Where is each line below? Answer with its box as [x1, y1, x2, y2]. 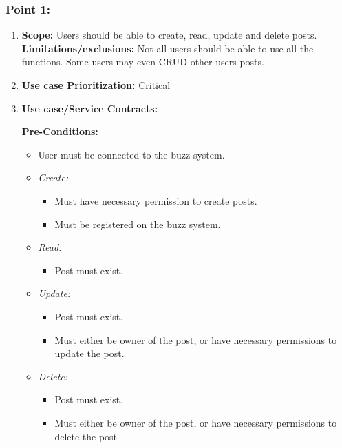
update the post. [54, 346, 125, 360]
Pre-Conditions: [21, 124, 98, 139]
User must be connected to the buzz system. [38, 147, 225, 161]
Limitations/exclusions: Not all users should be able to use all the [21, 41, 314, 55]
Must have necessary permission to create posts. [54, 193, 257, 207]
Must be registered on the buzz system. [54, 216, 221, 231]
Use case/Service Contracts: [21, 101, 158, 115]
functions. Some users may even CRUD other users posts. [21, 54, 264, 69]
